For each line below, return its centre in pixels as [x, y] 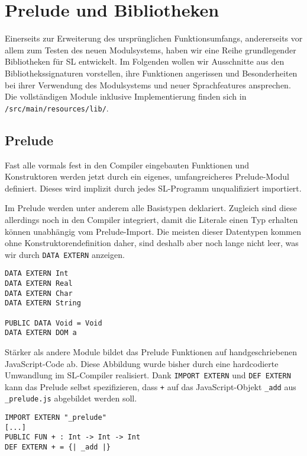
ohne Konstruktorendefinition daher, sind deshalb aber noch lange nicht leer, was [152, 243]
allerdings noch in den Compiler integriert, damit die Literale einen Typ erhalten [151, 219]
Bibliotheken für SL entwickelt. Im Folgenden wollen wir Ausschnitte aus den [145, 61]
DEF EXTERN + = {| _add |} [58, 447]
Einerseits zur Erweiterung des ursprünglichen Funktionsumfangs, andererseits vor [154, 38]
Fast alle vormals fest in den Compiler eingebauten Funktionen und [127, 165]
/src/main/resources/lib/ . [57, 108]
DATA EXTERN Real [39, 284]
